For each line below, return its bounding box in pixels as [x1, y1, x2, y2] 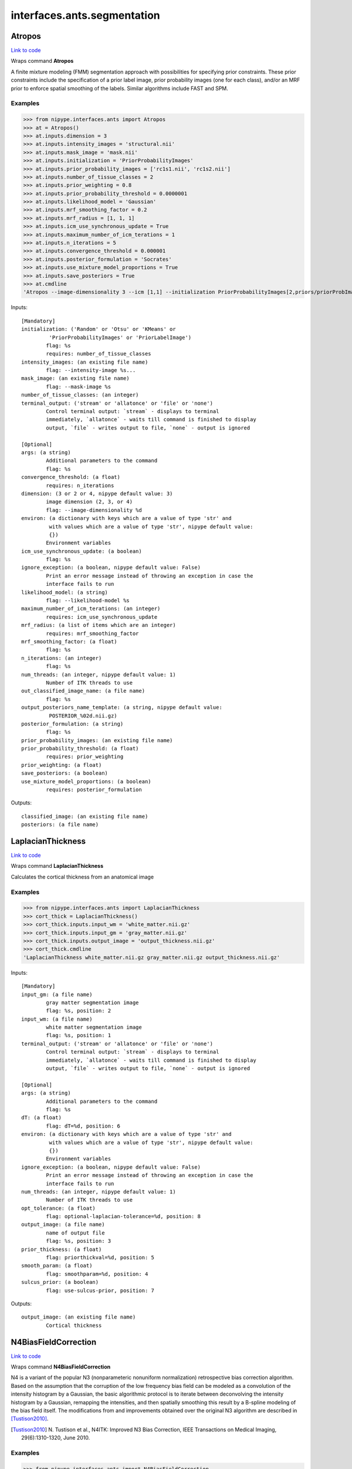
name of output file [46, 1229, 105, 1236]
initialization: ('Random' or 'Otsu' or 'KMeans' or [21, 326, 176, 333]
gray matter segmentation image [46, 999, 139, 1006]
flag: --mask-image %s [46, 383, 111, 390]
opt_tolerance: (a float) [21, 1205, 96, 1212]
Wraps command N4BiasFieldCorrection [11, 1363, 111, 1370]
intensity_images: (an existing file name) [21, 358, 148, 365]
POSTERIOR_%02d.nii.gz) [49, 712, 117, 719]
